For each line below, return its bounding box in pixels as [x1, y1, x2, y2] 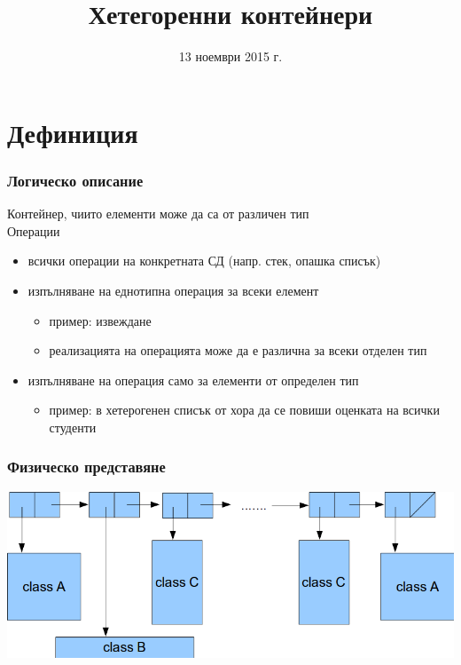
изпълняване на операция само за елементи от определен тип [27, 370, 359, 389]
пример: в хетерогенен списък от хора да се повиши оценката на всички [49, 400, 440, 419]
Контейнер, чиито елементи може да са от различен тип [7, 204, 309, 223]
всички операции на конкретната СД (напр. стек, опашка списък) [27, 251, 381, 270]
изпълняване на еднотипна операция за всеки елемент [27, 281, 319, 299]
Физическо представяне [7, 455, 166, 478]
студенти [49, 417, 97, 436]
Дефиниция [7, 114, 138, 150]
